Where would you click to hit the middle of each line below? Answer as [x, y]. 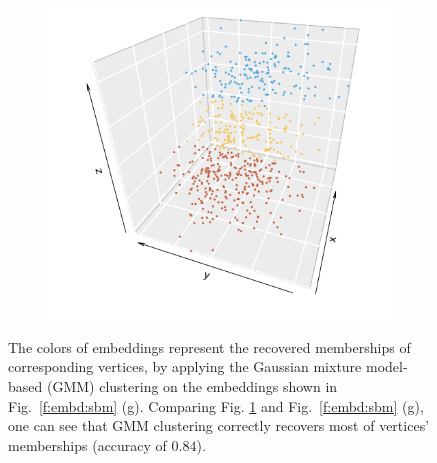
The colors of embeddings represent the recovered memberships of [209, 346]
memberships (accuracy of [87, 444]
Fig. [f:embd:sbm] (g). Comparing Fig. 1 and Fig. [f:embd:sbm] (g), [216, 405]
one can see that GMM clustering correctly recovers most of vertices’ [219, 425]
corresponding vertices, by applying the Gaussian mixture [185, 366]
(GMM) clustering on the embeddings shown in [192, 385]
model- [386, 366]
